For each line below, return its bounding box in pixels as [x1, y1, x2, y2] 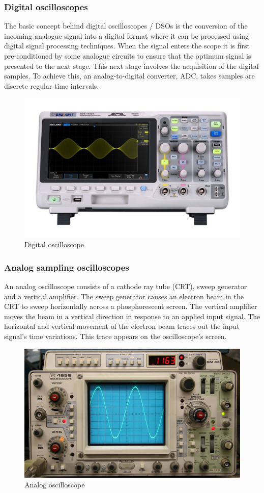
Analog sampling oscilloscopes [4, 261, 129, 273]
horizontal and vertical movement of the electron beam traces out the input [4, 321, 240, 331]
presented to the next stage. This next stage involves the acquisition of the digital [4, 60, 259, 71]
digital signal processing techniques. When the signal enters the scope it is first [4, 40, 250, 51]
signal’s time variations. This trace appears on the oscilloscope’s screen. [4, 331, 227, 342]
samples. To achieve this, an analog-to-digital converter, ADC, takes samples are [4, 70, 255, 81]
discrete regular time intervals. [4, 80, 99, 91]
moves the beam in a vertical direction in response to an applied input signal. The [4, 310, 260, 321]
